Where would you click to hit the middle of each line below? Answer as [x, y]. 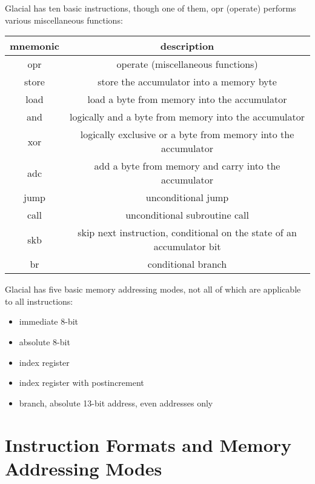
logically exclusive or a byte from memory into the [187, 134]
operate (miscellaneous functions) [187, 64]
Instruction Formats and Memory [148, 444]
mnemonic [35, 46]
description [187, 46]
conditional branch [187, 264]
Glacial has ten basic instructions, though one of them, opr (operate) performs [151, 8]
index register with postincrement [81, 383]
